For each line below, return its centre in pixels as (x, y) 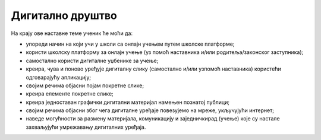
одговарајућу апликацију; (59, 77)
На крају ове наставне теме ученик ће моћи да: (72, 33)
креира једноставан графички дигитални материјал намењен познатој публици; (128, 102)
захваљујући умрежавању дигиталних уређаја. (86, 127)
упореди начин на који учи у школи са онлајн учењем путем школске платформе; (130, 44)
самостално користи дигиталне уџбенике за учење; (92, 61)
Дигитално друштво (64, 15)
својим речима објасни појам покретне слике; (85, 85)
